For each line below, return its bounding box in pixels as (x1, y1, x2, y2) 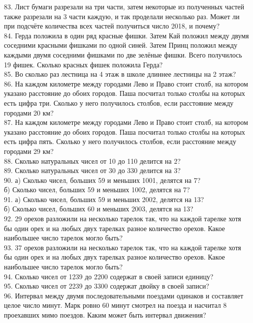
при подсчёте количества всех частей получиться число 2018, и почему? (4, 21, 220, 31)
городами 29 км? (4, 146, 54, 156)
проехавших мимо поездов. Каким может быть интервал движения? (4, 310, 206, 320)
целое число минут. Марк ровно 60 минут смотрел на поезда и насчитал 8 (4, 300, 227, 310)
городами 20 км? (4, 107, 54, 117)
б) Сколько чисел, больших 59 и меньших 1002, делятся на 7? (4, 184, 190, 195)
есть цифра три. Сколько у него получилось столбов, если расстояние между (4, 97, 234, 108)
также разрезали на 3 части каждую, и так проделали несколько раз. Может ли (4, 11, 240, 21)
